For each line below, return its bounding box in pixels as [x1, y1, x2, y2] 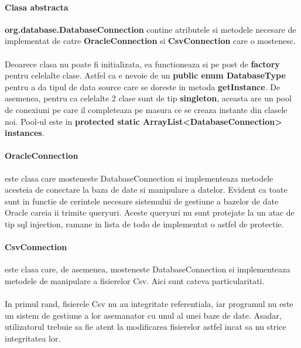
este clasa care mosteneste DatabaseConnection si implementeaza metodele [5, 172, 273, 184]
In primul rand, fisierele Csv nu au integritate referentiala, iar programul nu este [5, 298, 293, 310]
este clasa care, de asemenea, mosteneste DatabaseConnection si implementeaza [5, 263, 290, 275]
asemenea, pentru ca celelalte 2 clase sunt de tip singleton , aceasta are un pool [5, 92, 292, 104]
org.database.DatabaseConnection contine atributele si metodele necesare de [5, 23, 296, 35]
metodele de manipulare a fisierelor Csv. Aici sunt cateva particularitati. [5, 274, 265, 286]
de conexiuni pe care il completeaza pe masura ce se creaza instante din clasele [5, 103, 288, 115]
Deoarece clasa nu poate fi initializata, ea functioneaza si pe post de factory [5, 57, 280, 70]
